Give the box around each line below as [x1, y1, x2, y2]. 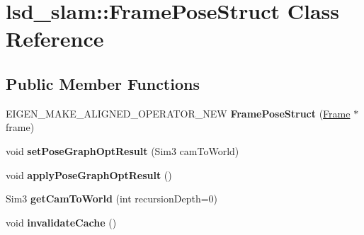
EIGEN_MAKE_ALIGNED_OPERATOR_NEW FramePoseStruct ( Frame [6, 105, 351, 120]
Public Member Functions [6, 72, 200, 94]
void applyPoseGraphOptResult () [6, 167, 172, 182]
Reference [6, 24, 104, 53]
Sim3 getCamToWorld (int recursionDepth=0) [6, 191, 218, 206]
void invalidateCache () [6, 214, 117, 229]
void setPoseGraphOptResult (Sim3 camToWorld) [6, 143, 239, 158]
